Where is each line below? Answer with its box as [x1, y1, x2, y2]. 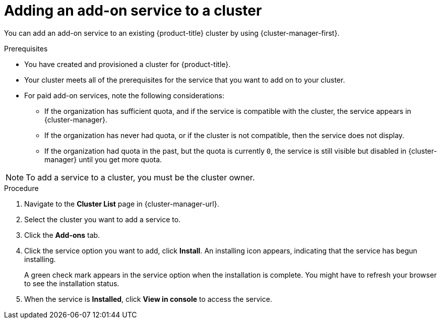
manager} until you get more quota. [44, 155, 162, 164]
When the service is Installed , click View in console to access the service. [24, 294, 272, 303]
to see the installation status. [24, 279, 119, 288]
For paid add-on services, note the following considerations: [24, 91, 224, 100]
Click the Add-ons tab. [24, 230, 100, 239]
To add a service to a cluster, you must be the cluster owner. [26, 172, 255, 182]
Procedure [4, 183, 39, 192]
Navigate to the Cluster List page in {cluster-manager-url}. [24, 199, 219, 208]
